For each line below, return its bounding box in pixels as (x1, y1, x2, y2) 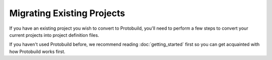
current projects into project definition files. (9, 32, 99, 38)
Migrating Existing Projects (9, 8, 125, 19)
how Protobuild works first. (9, 48, 65, 54)
